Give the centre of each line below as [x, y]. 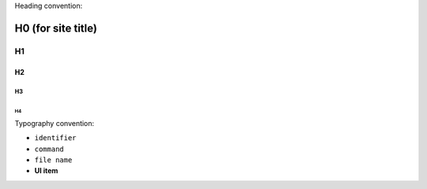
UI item [46, 171]
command [49, 149]
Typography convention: [55, 123]
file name [53, 160]
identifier [55, 138]
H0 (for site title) [56, 28]
